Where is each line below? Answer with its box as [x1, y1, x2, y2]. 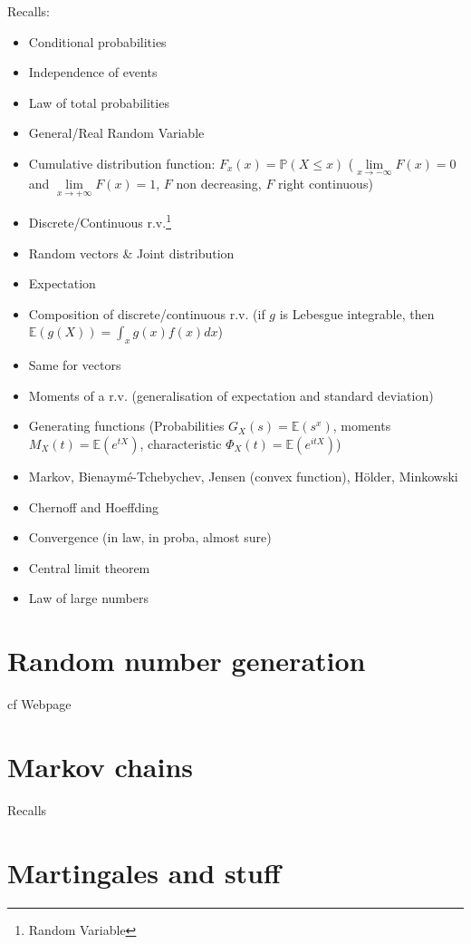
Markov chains [7, 747, 194, 784]
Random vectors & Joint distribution [28, 243, 235, 262]
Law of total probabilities [28, 92, 169, 112]
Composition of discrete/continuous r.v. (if [28, 304, 265, 323]
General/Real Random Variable [28, 123, 205, 142]
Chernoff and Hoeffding [28, 497, 159, 516]
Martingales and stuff [7, 853, 281, 890]
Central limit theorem [28, 558, 150, 577]
